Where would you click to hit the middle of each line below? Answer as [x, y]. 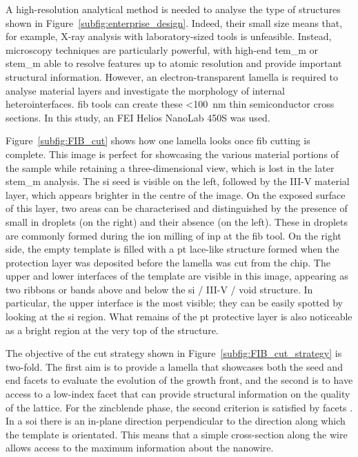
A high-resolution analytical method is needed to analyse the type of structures [173, 9]
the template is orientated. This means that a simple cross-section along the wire [177, 434]
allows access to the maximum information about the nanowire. [140, 448]
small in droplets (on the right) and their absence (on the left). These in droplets [177, 221]
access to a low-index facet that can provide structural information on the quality [178, 394]
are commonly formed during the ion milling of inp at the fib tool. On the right [173, 235]
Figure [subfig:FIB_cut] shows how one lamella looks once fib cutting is [158, 140]
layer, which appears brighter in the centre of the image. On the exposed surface [176, 194]
